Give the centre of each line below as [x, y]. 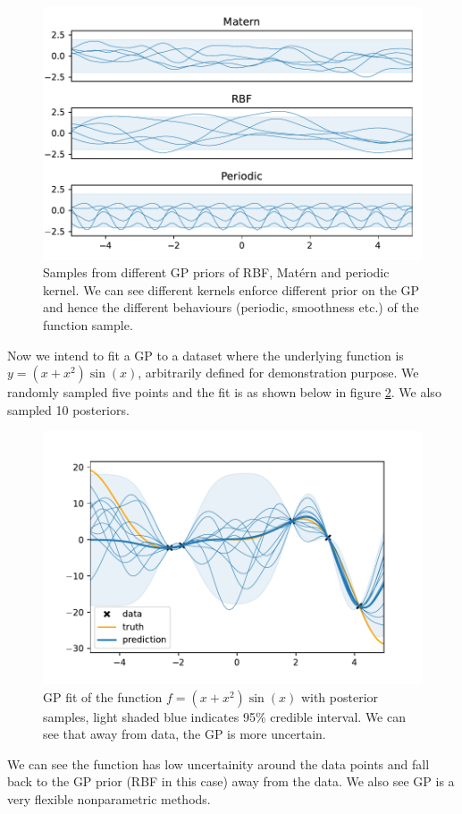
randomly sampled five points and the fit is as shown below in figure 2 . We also [224, 392]
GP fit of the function [103, 696]
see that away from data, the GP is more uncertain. [185, 734]
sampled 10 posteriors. [68, 409]
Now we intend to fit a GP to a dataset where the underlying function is [206, 355]
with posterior [340, 696]
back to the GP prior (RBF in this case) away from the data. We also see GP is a [231, 781]
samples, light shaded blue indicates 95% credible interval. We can [224, 716]
